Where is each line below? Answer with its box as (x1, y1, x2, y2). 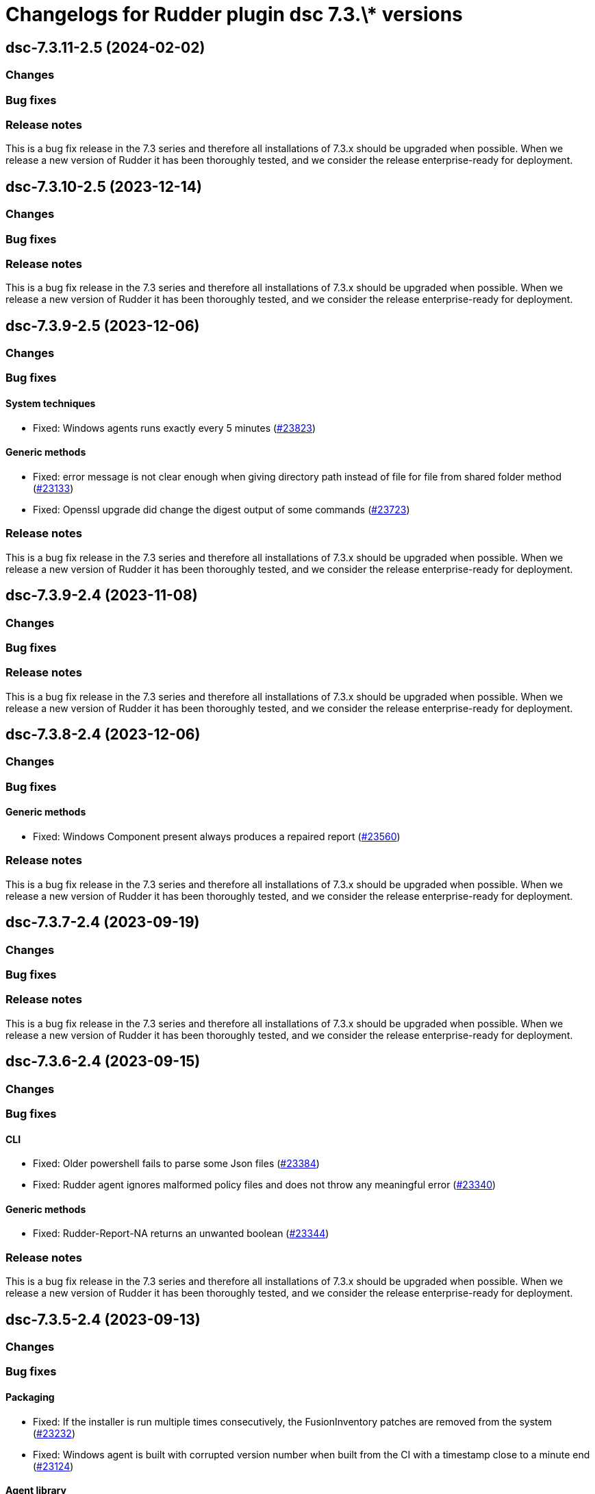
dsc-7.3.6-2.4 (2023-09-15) (5, 1053, 201, 1070)
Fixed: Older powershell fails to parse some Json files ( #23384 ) (33, 1158, 320, 1170)
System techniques (5, 397, 96, 410)
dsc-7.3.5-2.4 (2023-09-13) (5, 1310, 201, 1328)
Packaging (5, 1391, 55, 1404)
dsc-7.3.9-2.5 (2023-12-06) (5, 317, 200, 334)
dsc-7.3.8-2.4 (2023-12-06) (5, 726, 201, 744)
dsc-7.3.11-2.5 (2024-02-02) (5, 38, 205, 56)
